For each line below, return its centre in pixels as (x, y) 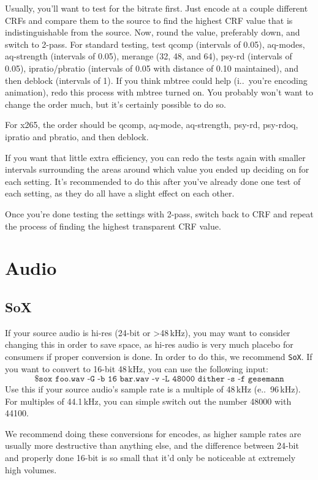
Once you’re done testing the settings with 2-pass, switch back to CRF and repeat (159, 213)
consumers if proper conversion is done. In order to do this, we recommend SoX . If (159, 356)
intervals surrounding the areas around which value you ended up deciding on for (157, 169)
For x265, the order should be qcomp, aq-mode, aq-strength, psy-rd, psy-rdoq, (152, 125)
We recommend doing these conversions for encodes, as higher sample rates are (153, 433)
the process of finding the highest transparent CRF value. (113, 226)
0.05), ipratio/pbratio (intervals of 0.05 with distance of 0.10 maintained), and (152, 68)
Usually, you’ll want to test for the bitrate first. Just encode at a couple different (157, 8)
